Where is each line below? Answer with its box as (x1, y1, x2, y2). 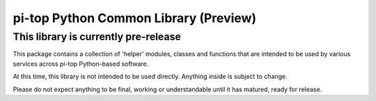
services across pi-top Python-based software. (13, 59, 149, 68)
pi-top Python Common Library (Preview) (13, 10, 257, 26)
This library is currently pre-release (13, 30, 181, 43)
